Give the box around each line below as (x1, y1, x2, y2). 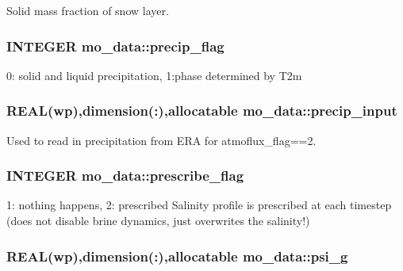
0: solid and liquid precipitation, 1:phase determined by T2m (6, 67, 302, 83)
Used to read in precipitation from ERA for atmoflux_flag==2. (6, 132, 317, 148)
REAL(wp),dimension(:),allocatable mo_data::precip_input (6, 101, 397, 120)
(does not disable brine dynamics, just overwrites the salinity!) (6, 212, 310, 229)
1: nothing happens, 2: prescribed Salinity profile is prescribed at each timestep (6, 197, 392, 213)
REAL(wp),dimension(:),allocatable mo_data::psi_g (6, 246, 348, 265)
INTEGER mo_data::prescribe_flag (6, 166, 244, 185)
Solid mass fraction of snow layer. (6, 2, 169, 18)
